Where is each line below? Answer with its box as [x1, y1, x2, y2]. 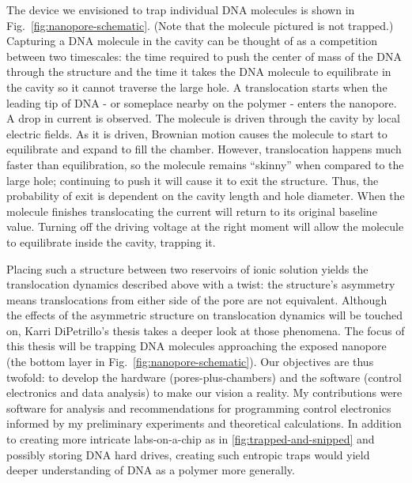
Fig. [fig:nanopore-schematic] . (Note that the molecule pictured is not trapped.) [6, 17, 394, 33]
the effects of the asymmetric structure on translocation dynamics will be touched [6, 307, 403, 323]
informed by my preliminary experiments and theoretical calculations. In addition [6, 415, 402, 432]
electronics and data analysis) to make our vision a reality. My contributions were [6, 384, 403, 401]
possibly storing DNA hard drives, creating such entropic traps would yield [6, 446, 370, 462]
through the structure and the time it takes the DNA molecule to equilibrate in [6, 63, 391, 80]
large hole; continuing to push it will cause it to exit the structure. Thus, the [6, 172, 379, 188]
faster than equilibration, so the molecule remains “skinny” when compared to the [6, 156, 404, 172]
